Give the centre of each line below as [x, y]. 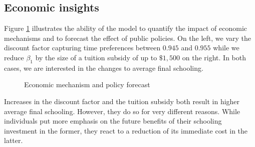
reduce [14, 57]
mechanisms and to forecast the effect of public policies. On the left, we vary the [128, 38]
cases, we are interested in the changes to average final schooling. [104, 68]
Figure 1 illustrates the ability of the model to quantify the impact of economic [125, 28]
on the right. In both [214, 57]
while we [226, 48]
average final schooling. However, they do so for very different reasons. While [122, 111]
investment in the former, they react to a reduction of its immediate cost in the [126, 130]
